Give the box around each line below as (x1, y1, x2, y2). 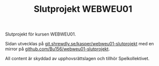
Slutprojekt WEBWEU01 (34, 3, 132, 15)
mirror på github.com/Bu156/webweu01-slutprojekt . (5, 46, 110, 52)
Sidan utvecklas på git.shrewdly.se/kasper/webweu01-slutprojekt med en (5, 41, 154, 47)
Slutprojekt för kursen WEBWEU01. (5, 31, 76, 37)
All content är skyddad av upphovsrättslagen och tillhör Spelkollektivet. (5, 56, 150, 62)
